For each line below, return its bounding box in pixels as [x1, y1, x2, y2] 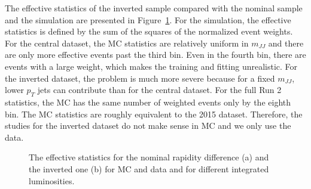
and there [268, 36, 304, 49]
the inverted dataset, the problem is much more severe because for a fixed [5, 72, 275, 84]
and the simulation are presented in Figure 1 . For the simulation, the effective [5, 13, 291, 26]
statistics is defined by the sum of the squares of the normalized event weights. [5, 25, 293, 38]
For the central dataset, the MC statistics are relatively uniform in [5, 36, 249, 49]
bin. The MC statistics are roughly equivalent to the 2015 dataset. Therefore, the [5, 107, 303, 120]
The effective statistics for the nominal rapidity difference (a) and [29, 151, 269, 163]
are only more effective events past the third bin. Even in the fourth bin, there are [5, 48, 306, 61]
